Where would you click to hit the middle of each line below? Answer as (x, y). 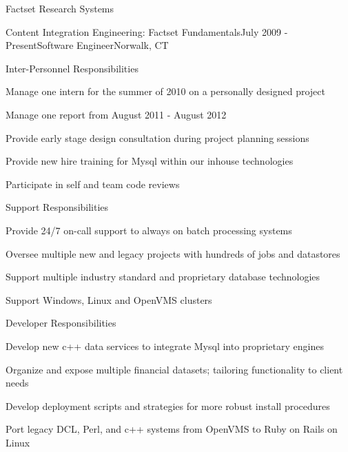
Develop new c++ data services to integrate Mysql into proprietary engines (165, 346)
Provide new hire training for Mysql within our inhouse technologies (150, 161)
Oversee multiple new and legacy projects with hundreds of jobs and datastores (173, 253)
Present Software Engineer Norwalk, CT (87, 45)
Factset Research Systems (60, 8)
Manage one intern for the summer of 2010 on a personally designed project (165, 91)
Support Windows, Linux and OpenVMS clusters (109, 299)
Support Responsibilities (57, 207)
